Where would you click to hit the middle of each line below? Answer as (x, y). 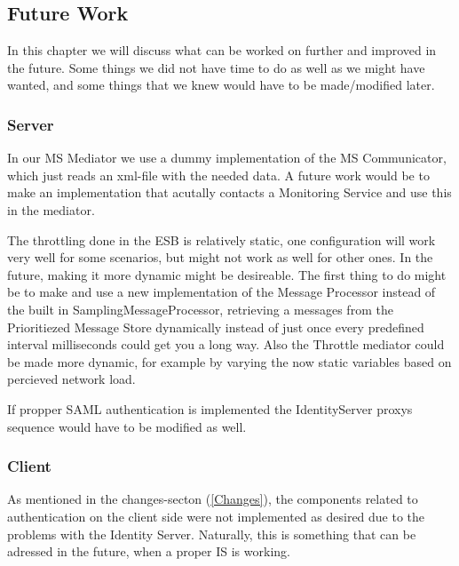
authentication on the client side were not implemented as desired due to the (216, 516)
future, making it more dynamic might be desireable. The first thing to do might (227, 274)
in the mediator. (51, 209)
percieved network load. (71, 379)
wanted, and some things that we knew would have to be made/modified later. (221, 85)
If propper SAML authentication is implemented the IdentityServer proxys (210, 408)
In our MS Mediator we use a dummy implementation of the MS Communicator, (227, 158)
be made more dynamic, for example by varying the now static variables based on (229, 361)
